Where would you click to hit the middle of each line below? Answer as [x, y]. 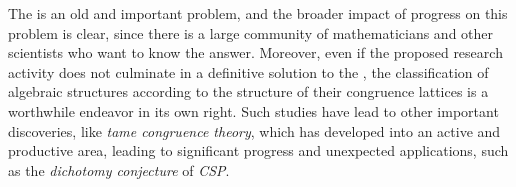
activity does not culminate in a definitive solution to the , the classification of [248, 71]
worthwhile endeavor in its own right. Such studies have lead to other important [253, 110]
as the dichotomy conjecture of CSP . [119, 169]
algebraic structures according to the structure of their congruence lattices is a [248, 91]
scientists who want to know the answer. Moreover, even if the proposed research [255, 52]
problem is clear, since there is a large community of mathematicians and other [251, 32]
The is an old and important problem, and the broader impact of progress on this [258, 13]
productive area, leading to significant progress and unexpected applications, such [258, 150]
